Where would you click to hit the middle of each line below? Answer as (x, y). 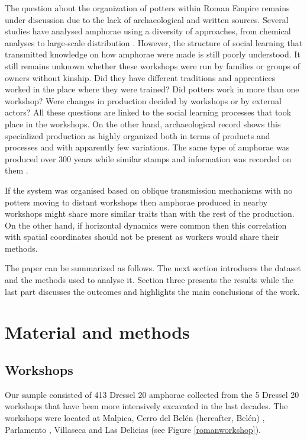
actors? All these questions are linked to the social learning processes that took (148, 112)
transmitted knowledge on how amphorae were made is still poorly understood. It (153, 54)
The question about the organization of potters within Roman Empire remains (147, 8)
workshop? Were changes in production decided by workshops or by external (143, 100)
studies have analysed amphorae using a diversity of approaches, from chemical (148, 31)
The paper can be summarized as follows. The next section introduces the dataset (153, 268)
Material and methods (97, 332)
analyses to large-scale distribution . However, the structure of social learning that (154, 42)
